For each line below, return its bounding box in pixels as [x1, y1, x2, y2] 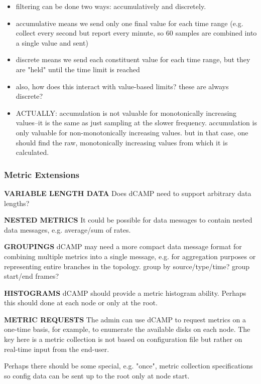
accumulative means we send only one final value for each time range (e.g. [16, 18, 243, 28]
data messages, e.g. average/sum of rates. [4, 224, 131, 235]
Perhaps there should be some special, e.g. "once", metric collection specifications [4, 360, 253, 371]
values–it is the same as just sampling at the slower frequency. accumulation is [16, 117, 257, 128]
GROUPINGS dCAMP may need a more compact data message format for [4, 241, 242, 252]
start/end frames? [4, 271, 59, 281]
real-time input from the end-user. [4, 343, 109, 354]
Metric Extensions [4, 168, 80, 180]
